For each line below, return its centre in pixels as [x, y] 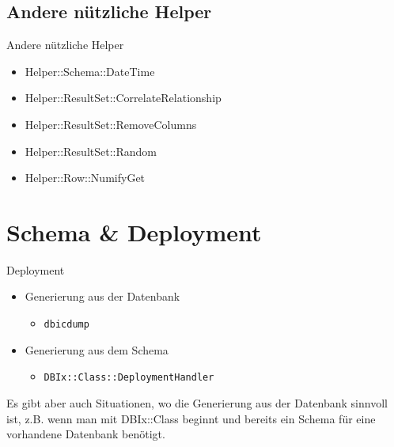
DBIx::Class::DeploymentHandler [129, 378]
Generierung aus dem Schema [97, 349]
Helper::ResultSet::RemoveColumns [111, 124]
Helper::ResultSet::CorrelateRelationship [123, 98]
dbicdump [66, 325]
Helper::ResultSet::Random [91, 151]
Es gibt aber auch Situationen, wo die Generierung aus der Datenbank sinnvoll [197, 402]
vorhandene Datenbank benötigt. [86, 434]
